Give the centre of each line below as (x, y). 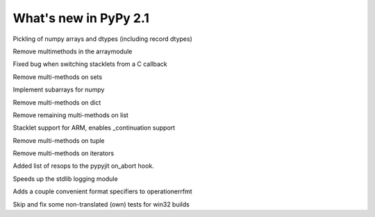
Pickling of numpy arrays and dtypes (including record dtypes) (102, 39)
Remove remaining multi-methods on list (70, 115)
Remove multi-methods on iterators (64, 153)
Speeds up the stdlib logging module (65, 179)
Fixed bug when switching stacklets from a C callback (90, 64)
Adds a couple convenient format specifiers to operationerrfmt (102, 191)
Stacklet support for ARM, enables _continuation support (94, 128)
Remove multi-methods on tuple (59, 140)
